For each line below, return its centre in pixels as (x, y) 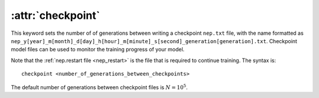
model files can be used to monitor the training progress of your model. (98, 50)
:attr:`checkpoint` (56, 15)
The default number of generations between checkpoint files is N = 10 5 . (99, 87)
